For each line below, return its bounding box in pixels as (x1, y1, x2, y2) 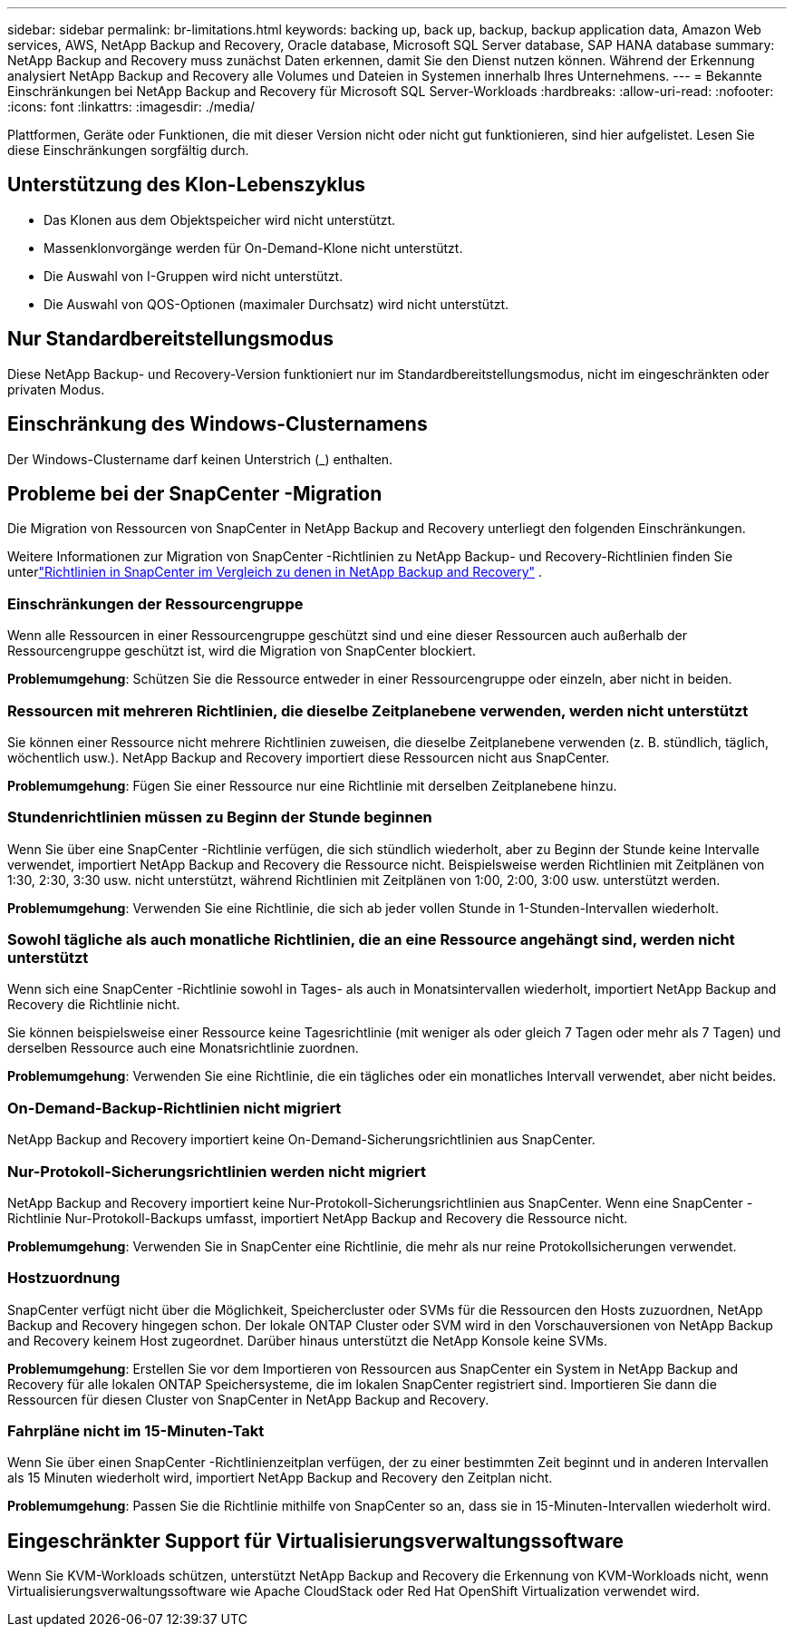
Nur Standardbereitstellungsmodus (7, 327, 334, 351)
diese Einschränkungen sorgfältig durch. (7, 142, 249, 158)
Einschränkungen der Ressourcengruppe (7, 594, 304, 613)
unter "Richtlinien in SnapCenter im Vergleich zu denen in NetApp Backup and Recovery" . (7, 564, 543, 580)
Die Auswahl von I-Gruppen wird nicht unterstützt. (44, 267, 344, 284)
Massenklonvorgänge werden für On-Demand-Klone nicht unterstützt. (44, 239, 463, 256)
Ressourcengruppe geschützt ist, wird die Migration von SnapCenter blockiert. (7, 643, 476, 659)
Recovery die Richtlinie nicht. (7, 997, 180, 1013)
